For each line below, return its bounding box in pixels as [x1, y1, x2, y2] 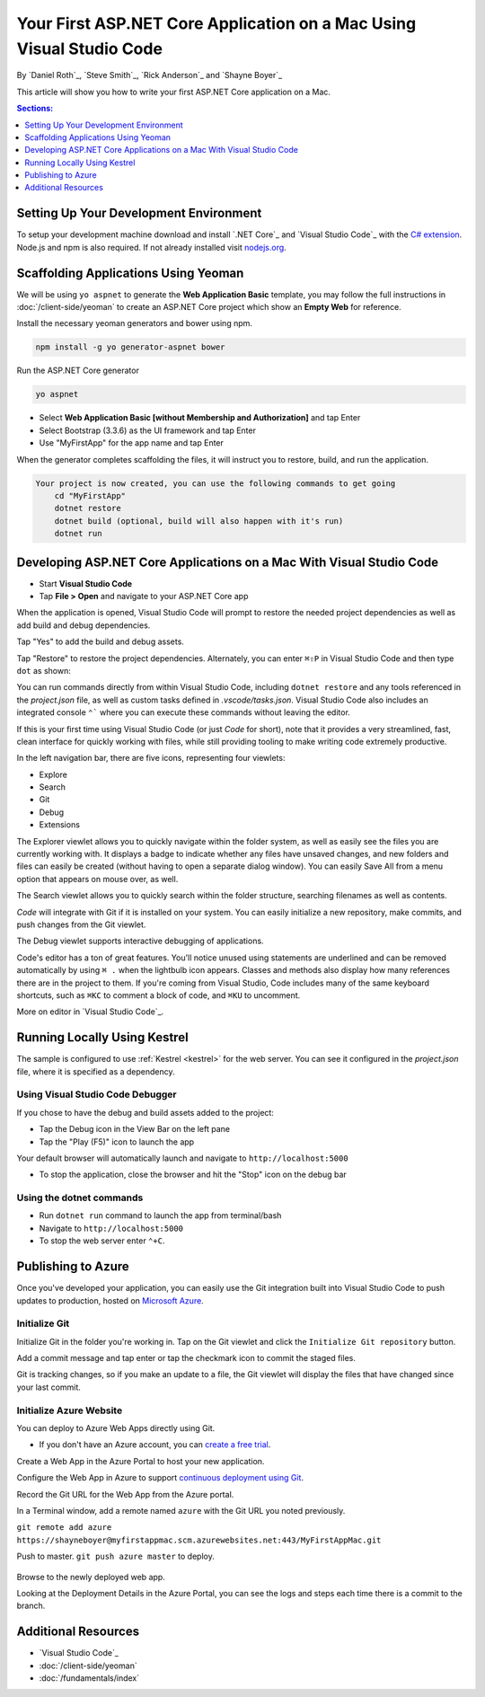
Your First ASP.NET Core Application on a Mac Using [16, 13, 417, 33]
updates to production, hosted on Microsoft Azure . [16, 1295, 204, 1306]
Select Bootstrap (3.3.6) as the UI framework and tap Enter [39, 425, 256, 436]
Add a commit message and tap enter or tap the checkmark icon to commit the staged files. [16, 1353, 357, 1364]
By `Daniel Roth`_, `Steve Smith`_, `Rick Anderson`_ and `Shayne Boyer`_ [16, 70, 283, 81]
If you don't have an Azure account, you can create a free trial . [39, 1439, 271, 1450]
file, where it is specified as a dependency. [16, 1065, 175, 1077]
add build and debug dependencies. [16, 620, 151, 631]
